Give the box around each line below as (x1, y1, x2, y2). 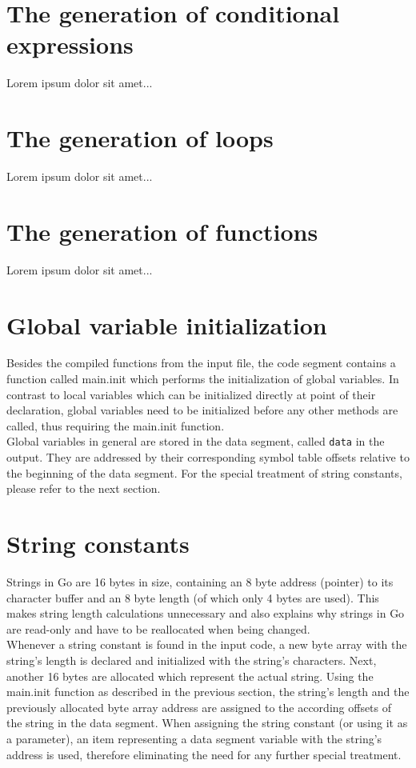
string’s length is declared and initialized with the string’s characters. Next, (6, 651, 377, 668)
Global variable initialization (6, 308, 327, 341)
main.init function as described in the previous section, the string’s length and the (6, 683, 410, 700)
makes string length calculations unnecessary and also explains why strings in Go (6, 605, 405, 622)
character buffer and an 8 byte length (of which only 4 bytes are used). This (6, 589, 379, 606)
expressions (6, 28, 134, 61)
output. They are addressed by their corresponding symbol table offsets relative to (6, 449, 410, 466)
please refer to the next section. (6, 480, 161, 497)
